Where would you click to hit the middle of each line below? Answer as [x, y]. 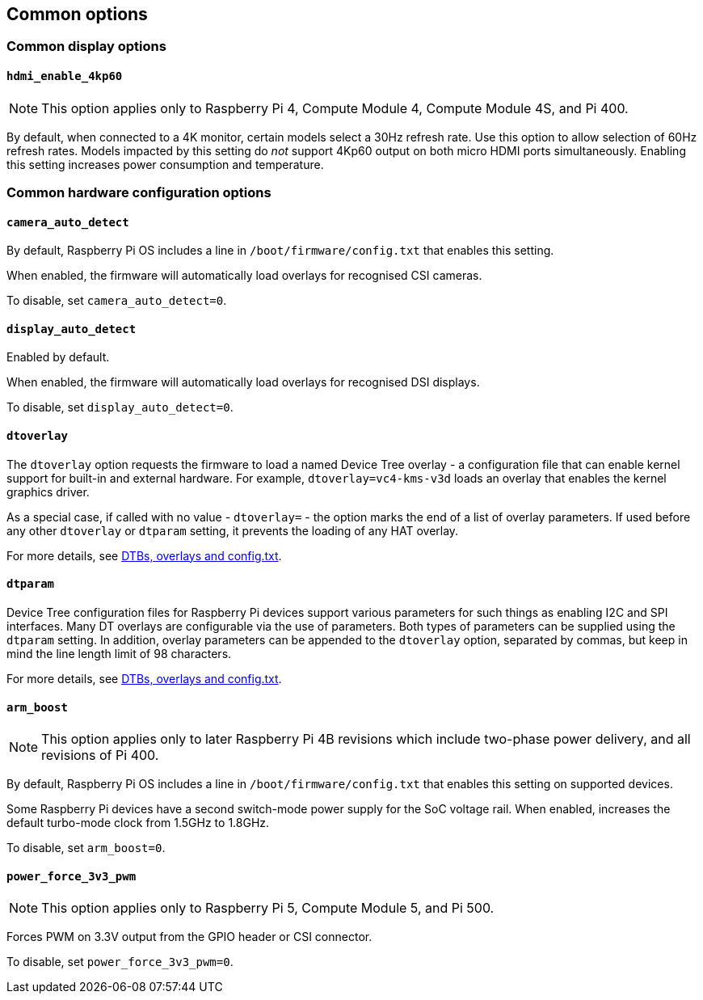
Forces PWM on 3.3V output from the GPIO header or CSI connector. [189, 937]
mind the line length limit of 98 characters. [119, 653]
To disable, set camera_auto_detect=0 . [117, 301]
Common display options [86, 46]
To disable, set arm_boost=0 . [86, 848]
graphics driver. [48, 492]
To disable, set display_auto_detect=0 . [120, 407]
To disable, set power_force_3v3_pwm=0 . [120, 962]
